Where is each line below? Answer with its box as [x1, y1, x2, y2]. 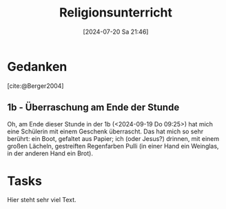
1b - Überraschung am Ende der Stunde [7, 102, 180, 113]
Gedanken [7, 58, 68, 74]
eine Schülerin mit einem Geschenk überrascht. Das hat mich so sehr [7, 127, 204, 135]
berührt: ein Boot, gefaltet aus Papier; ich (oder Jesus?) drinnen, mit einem [7, 134, 220, 142]
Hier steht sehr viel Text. [7, 196, 77, 204]
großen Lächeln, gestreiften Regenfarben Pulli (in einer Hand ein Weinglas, [7, 142, 219, 150]
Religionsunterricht [59, 5, 172, 21]
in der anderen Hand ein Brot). [7, 149, 93, 157]
